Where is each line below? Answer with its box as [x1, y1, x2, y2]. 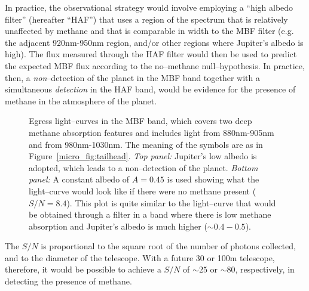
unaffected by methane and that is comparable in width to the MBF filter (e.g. [5, 24, 294, 37]
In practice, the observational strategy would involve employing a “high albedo [5, 1, 293, 13]
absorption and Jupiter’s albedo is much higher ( [29, 219, 207, 232]
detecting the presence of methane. [5, 275, 132, 287]
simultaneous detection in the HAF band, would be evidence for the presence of [5, 83, 296, 95]
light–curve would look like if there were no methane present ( [29, 184, 256, 197]
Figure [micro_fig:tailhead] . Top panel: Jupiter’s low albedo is [29, 150, 257, 162]
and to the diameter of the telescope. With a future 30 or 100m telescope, [5, 251, 275, 264]
